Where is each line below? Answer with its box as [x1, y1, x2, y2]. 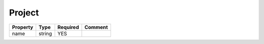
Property [12, 24, 34, 30]
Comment [84, 24, 108, 30]
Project [9, 7, 39, 18]
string [38, 30, 52, 37]
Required [57, 24, 79, 30]
